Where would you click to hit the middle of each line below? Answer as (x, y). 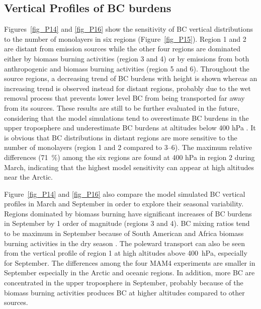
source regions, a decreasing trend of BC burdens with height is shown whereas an (131, 78)
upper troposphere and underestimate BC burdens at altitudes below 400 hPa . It (130, 128)
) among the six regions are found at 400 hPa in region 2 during (156, 157)
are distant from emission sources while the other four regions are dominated (122, 49)
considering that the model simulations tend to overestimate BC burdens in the (126, 118)
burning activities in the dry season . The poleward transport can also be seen (124, 243)
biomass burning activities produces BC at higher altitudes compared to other (124, 292)
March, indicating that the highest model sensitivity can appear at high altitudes (129, 167)
